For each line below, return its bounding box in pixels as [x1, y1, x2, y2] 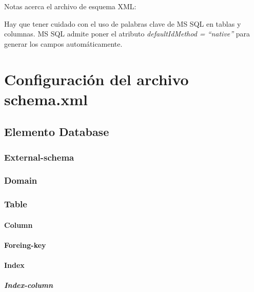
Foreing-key [4, 240, 46, 250]
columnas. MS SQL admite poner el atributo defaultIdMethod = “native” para [4, 28, 250, 39]
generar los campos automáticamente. [4, 38, 123, 49]
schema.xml [4, 88, 88, 109]
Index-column [4, 280, 53, 290]
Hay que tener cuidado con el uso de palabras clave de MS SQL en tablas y [4, 18, 241, 29]
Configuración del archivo [4, 68, 189, 89]
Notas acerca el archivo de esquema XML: [4, 1, 136, 11]
